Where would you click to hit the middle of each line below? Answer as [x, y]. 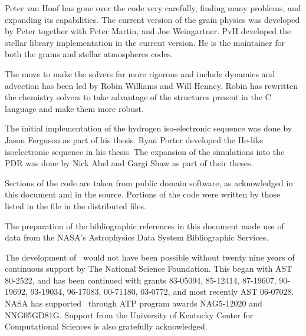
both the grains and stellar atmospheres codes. [89, 54]
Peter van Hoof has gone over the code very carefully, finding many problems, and [153, 8]
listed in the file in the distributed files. [75, 205]
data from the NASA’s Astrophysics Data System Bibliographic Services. [137, 237]
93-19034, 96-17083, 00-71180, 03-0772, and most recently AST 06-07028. [162, 291]
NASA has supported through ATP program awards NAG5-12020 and [134, 303]
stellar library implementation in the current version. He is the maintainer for [145, 42]
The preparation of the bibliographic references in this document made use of [144, 225]
